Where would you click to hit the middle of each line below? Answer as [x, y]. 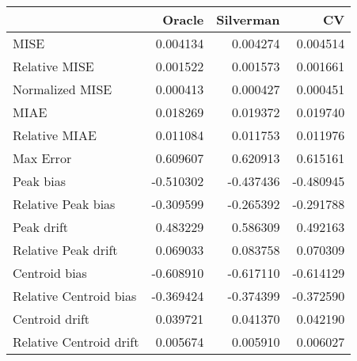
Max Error [42, 158]
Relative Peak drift [65, 250]
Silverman [248, 19]
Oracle [183, 19]
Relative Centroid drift [76, 342]
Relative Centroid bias [75, 296]
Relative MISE [53, 66]
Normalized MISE [63, 89]
